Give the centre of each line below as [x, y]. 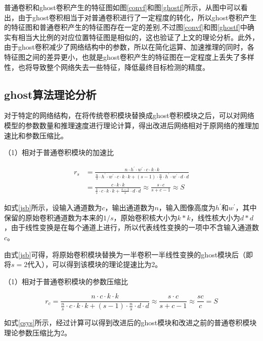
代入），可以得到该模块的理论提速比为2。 [95, 264]
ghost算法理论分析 [50, 94]
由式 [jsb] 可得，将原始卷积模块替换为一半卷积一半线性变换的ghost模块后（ [125, 254]
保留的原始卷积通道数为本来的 [54, 217]
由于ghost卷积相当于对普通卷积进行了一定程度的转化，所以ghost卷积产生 [137, 17]
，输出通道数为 [130, 207]
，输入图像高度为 [187, 207]
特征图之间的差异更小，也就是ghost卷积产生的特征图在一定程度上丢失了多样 [129, 56]
